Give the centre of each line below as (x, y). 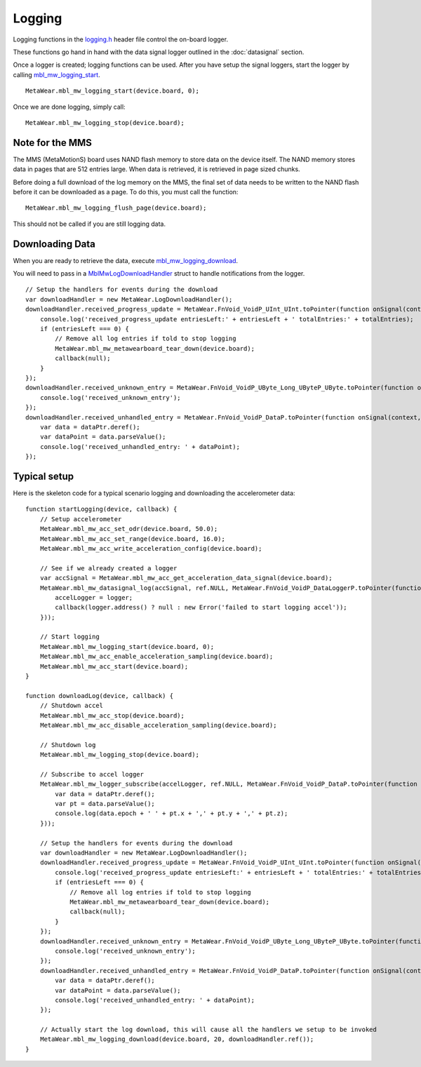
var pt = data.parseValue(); (105, 804)
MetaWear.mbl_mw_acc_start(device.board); (114, 666)
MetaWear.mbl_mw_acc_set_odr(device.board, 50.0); (129, 529)
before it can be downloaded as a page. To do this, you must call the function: (126, 192)
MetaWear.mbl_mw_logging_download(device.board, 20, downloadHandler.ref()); (177, 1039)
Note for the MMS (53, 143)
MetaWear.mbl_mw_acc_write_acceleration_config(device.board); (151, 548)
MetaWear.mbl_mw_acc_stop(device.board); (112, 715)
